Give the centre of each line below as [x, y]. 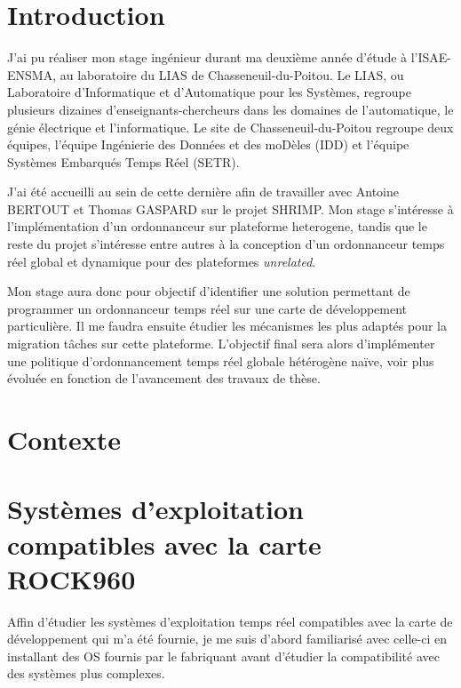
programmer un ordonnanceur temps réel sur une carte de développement [207, 308]
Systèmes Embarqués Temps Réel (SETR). [123, 161]
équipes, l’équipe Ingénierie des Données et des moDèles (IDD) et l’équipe [208, 144]
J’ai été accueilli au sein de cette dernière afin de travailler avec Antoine [203, 192]
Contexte [64, 439]
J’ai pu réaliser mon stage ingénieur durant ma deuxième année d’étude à [207, 57]
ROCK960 [72, 578]
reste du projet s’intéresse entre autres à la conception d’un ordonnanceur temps [226, 244]
